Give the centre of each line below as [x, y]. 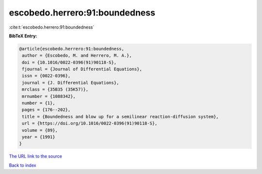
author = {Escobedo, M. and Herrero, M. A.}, [77, 55]
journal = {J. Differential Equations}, [71, 83]
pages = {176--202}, [46, 110]
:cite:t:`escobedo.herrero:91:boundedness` [52, 27]
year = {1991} [39, 137]
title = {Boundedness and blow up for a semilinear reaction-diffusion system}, [121, 117]
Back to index [23, 165]
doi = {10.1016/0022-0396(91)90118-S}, [69, 62]
